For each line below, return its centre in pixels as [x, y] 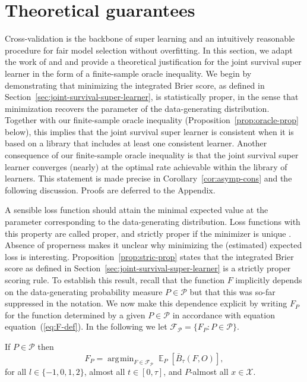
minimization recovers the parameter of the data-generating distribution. [137, 108]
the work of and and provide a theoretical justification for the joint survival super [153, 62]
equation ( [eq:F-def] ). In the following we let [86, 326]
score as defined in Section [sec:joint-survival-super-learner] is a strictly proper [148, 268]
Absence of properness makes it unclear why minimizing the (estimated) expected [153, 245]
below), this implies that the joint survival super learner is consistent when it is [149, 131]
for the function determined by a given [75, 314]
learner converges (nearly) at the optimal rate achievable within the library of [146, 166]
